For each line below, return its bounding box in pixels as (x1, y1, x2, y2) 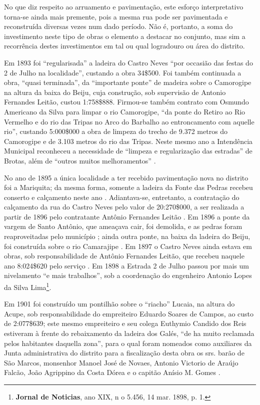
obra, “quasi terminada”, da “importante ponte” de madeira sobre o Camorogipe (4, 77, 251, 87)
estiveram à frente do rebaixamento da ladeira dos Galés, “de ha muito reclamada (4, 328, 254, 338)
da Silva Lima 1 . (4, 280, 51, 292)
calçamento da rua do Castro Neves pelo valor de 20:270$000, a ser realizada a (4, 201, 244, 212)
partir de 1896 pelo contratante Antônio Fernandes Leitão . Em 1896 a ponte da (4, 211, 250, 221)
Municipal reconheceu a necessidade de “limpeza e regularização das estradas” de (4, 145, 252, 156)
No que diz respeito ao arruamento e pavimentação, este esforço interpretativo (4, 1, 243, 11)
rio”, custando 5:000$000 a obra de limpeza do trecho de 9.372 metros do (4, 126, 228, 136)
